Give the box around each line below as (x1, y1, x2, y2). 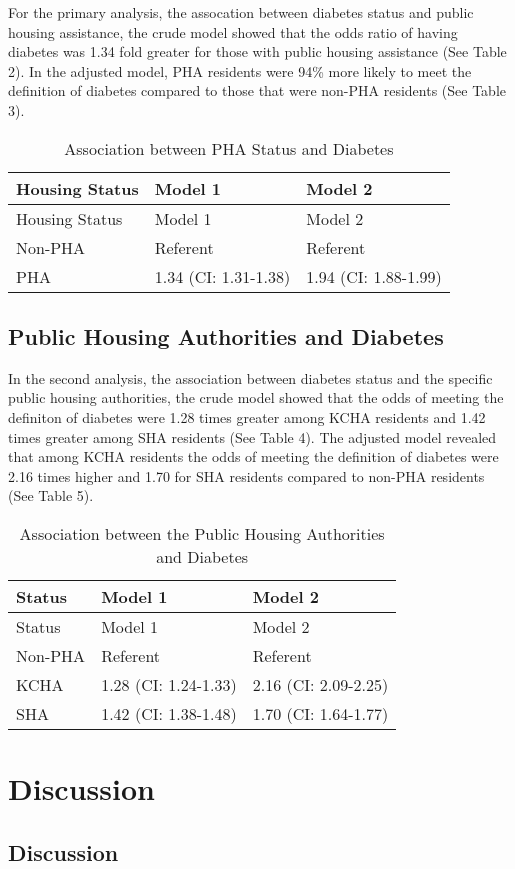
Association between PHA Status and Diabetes (64, 136, 394, 160)
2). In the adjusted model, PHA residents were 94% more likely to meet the (8, 60, 472, 81)
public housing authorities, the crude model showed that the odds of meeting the (8, 387, 504, 408)
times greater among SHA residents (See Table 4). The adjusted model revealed (8, 426, 497, 447)
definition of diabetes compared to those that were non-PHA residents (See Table (8, 80, 506, 101)
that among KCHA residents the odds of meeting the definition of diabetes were (8, 446, 499, 467)
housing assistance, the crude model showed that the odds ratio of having (8, 21, 458, 42)
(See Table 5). (8, 485, 94, 506)
